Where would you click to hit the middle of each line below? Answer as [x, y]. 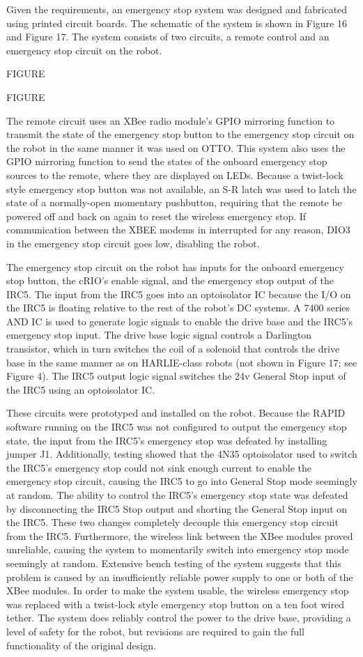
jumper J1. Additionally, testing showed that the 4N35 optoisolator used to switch [182, 454]
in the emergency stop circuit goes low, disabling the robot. [133, 243]
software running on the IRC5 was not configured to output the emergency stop [177, 427]
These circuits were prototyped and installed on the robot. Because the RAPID [176, 413]
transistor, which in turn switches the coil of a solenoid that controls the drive [173, 349]
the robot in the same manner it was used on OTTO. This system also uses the [176, 147]
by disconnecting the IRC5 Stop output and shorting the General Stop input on [177, 508]
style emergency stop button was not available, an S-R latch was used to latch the [181, 188]
